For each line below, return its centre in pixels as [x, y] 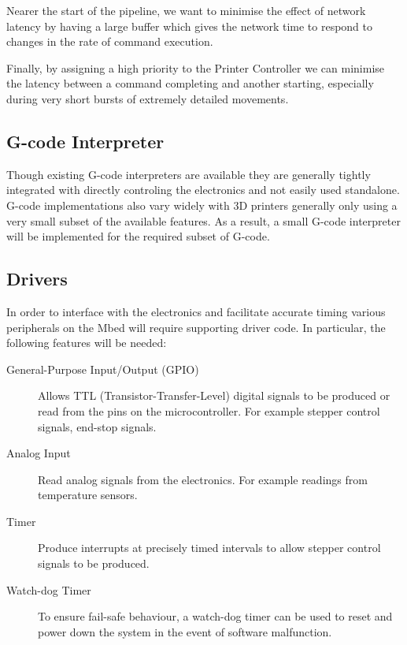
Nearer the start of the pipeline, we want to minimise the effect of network [186, 10]
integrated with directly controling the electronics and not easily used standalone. [203, 190]
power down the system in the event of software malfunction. [185, 631]
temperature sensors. [88, 495]
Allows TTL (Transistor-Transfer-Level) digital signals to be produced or [214, 395]
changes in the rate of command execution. [110, 41]
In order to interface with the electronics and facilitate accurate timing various [196, 311]
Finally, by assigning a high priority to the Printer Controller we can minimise [196, 67]
